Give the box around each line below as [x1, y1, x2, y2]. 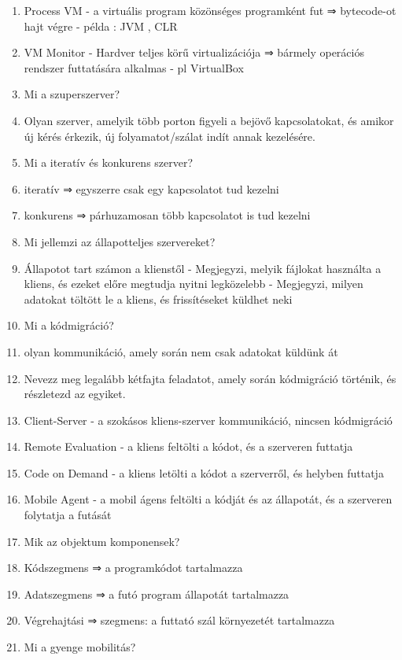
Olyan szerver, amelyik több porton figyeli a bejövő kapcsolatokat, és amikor [24, 112, 394, 128]
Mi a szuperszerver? [24, 86, 120, 102]
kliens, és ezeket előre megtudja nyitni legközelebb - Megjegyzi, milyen [24, 275, 363, 292]
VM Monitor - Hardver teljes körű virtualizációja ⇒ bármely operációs [24, 44, 364, 61]
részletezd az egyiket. [24, 385, 126, 402]
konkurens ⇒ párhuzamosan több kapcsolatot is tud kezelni [24, 207, 311, 223]
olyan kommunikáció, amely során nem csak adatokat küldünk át [24, 343, 338, 359]
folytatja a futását [24, 507, 112, 523]
